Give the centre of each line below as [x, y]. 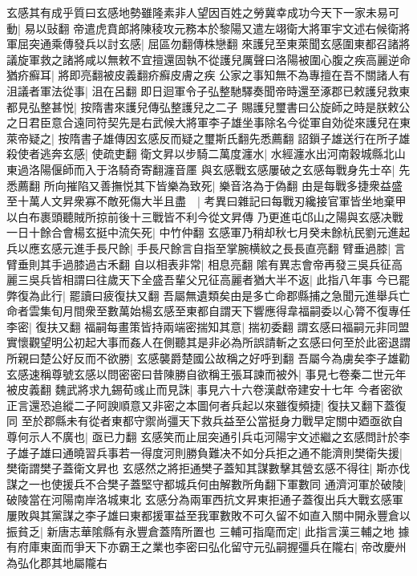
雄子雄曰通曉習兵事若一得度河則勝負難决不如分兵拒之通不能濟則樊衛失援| [210, 452]
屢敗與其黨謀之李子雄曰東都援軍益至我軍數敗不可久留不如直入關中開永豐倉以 [208, 515]
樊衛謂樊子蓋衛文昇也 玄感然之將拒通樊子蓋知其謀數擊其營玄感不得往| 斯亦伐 [208, 468]
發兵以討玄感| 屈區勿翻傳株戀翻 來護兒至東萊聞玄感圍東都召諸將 [242, 44]
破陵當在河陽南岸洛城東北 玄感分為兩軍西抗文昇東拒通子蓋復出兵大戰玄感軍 [205, 499]
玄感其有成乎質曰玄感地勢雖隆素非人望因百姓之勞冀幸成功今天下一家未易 [197, 12]
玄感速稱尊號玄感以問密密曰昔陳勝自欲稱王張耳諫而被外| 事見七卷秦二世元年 [206, 373]
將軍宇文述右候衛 [354, 28]
